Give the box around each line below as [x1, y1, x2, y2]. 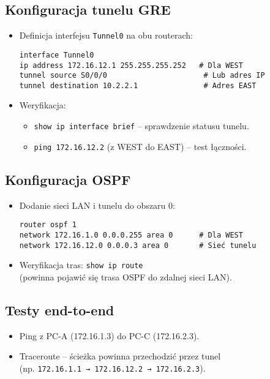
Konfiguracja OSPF [5, 170, 131, 189]
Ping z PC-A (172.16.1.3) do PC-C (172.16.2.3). [19, 329, 200, 342]
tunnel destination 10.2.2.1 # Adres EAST [19, 81, 257, 90]
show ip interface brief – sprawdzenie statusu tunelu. [34, 119, 249, 132]
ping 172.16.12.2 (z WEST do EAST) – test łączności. [34, 140, 247, 152]
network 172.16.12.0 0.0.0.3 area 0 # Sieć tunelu [19, 241, 257, 250]
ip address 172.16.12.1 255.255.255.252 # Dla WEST [19, 61, 243, 70]
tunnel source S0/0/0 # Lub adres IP [19, 71, 265, 80]
